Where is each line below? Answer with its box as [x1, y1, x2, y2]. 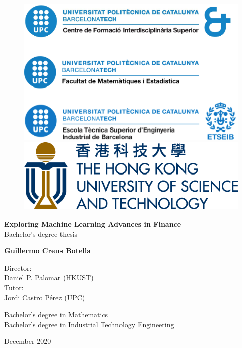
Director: [4, 262, 32, 273]
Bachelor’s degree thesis [4, 228, 78, 239]
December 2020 [4, 336, 51, 346]
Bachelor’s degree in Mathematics [4, 309, 108, 320]
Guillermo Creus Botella [4, 245, 91, 256]
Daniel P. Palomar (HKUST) [4, 272, 94, 283]
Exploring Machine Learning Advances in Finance [4, 218, 181, 229]
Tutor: [4, 282, 24, 292]
